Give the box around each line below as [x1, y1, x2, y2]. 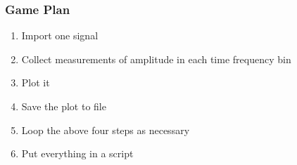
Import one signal [21, 28, 99, 43]
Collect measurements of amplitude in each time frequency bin [21, 51, 291, 66]
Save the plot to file [21, 99, 106, 113]
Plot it [21, 75, 50, 90]
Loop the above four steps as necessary [21, 122, 190, 137]
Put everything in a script [21, 146, 134, 161]
